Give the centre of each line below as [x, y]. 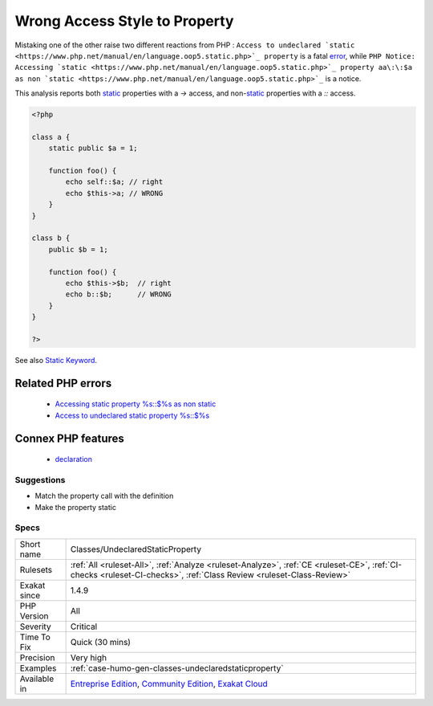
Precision [37, 657]
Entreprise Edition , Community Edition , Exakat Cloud [169, 684]
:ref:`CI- [387, 565]
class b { [51, 238]
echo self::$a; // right [114, 182]
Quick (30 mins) [101, 642]
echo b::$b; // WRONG [118, 294]
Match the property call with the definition [104, 496]
